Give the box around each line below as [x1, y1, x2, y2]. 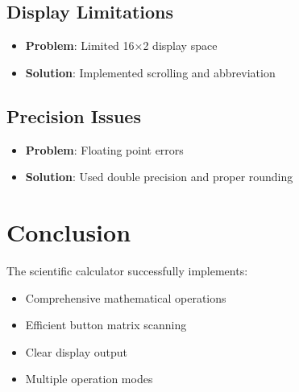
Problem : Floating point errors [25, 141, 184, 158]
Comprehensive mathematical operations [25, 289, 226, 306]
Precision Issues [6, 103, 141, 128]
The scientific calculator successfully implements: [6, 262, 248, 279]
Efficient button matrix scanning [25, 316, 187, 333]
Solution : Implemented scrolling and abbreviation [25, 64, 276, 80]
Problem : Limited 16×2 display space [25, 37, 218, 54]
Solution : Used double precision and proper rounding [25, 168, 293, 185]
